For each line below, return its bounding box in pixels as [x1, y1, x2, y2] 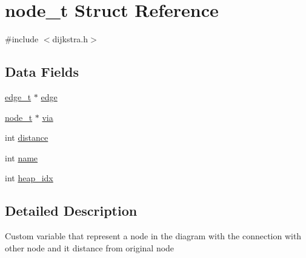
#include [5, 33, 39, 45]
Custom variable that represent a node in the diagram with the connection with [5, 230, 302, 242]
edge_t [5, 90, 32, 103]
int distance [5, 131, 48, 144]
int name [5, 151, 38, 164]
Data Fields [5, 62, 79, 81]
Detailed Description [5, 201, 138, 220]
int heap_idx [5, 172, 53, 184]
